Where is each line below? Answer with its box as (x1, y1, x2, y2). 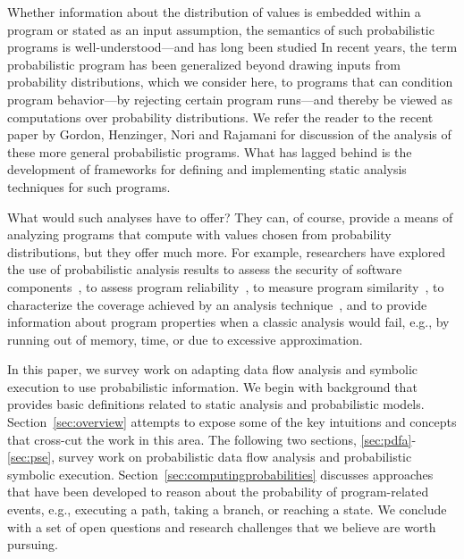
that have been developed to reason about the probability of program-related (7, 482, 429, 501)
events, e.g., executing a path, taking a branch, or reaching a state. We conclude (7, 500, 447, 519)
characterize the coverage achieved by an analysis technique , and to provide (7, 295, 427, 313)
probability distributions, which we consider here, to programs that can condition (7, 72, 453, 91)
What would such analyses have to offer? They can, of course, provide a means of (7, 207, 453, 226)
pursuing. (7, 535, 58, 554)
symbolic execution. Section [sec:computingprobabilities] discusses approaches (7, 464, 434, 483)
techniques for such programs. (7, 177, 171, 196)
